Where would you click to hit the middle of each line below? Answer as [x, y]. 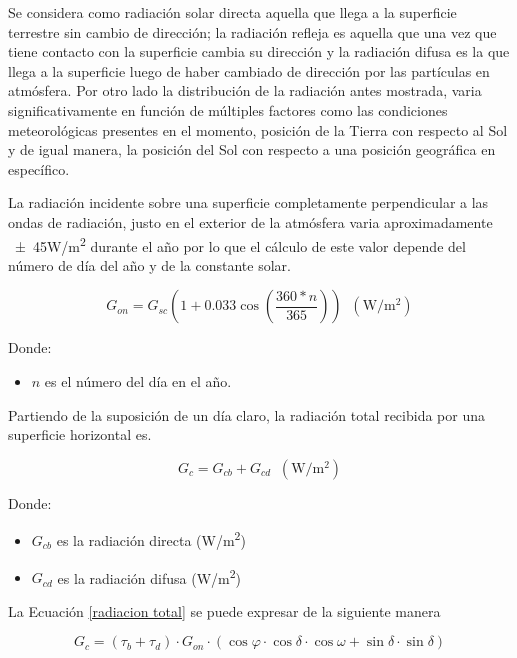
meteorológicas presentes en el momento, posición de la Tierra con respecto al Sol [258, 129]
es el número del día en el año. [138, 380]
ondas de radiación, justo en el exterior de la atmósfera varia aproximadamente [250, 221]
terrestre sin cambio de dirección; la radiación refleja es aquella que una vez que [252, 31]
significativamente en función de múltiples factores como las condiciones [228, 109]
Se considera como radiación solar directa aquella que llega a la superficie [232, 12]
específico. [39, 168]
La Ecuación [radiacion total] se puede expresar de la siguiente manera [224, 610]
